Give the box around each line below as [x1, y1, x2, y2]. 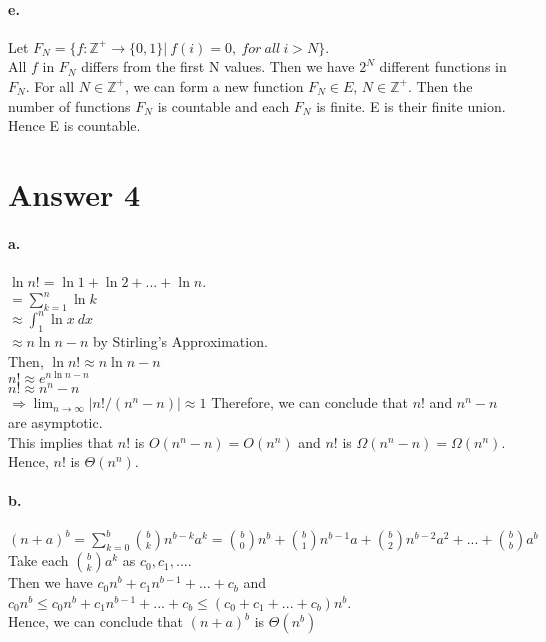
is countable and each [157, 95, 290, 116]
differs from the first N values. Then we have [81, 56, 355, 77]
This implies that [8, 431, 114, 452]
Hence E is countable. [8, 115, 141, 136]
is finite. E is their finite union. [316, 95, 506, 116]
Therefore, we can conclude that [211, 392, 408, 413]
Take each [8, 550, 69, 571]
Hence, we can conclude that [8, 611, 183, 632]
